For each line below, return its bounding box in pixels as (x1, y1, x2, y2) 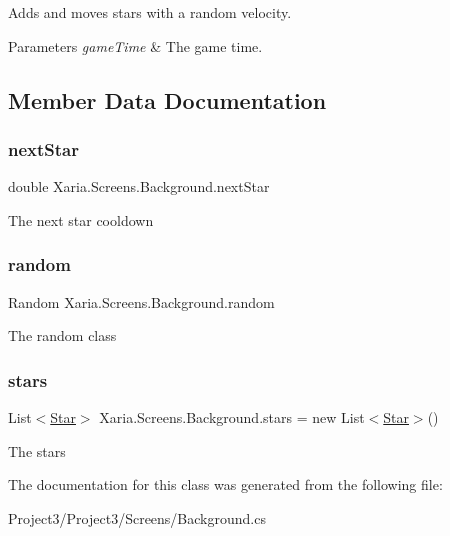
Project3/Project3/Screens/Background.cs (8, 507, 266, 528)
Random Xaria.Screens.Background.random (8, 291, 275, 312)
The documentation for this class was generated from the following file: (8, 474, 443, 495)
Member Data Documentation (8, 84, 327, 115)
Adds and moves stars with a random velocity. (8, 2, 292, 22)
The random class (8, 325, 117, 346)
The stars (8, 440, 66, 461)
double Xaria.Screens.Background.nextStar (8, 176, 270, 197)
